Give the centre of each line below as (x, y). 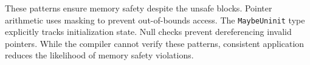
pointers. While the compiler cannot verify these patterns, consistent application (155, 43)
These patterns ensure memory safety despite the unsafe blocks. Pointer (139, 8)
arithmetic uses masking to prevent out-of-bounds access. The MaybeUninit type (155, 20)
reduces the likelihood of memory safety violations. (99, 55)
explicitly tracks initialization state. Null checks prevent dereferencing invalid (148, 32)
